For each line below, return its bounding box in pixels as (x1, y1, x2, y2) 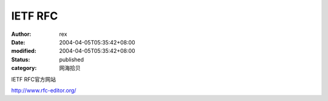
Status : (11, 55, 30, 63)
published (59, 55, 84, 63)
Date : (11, 38, 26, 46)
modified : (11, 47, 36, 55)
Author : (11, 30, 32, 38)
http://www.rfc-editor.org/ (11, 86, 77, 94)
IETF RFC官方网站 (11, 75, 56, 83)
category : (11, 64, 37, 72)
